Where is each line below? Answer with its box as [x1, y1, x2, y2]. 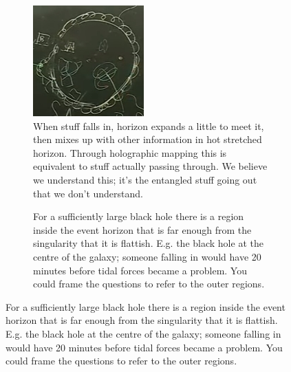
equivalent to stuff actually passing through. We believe [33, 159, 268, 173]
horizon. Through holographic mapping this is [33, 145, 227, 160]
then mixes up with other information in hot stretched [33, 132, 262, 146]
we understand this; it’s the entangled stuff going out [33, 172, 257, 186]
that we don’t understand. [33, 186, 143, 200]
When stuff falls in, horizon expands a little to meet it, [33, 118, 264, 133]
